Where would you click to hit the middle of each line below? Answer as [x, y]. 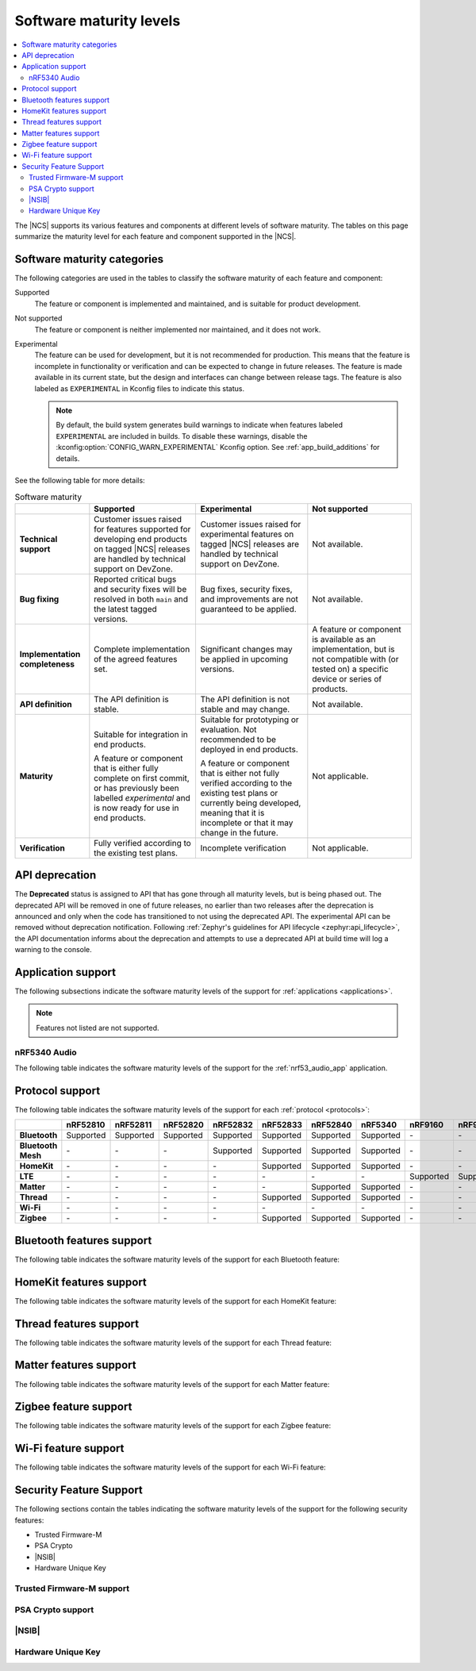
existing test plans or [239, 793]
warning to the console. [54, 950]
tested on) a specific [350, 669]
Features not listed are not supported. [98, 1028]
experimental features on [247, 534]
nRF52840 [331, 1125]
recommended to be [238, 739]
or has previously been [137, 788]
